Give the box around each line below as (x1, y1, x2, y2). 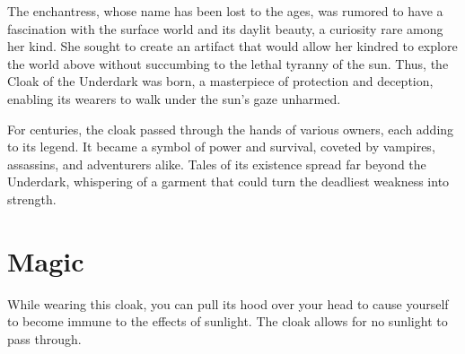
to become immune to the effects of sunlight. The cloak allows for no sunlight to (7, 312, 448, 331)
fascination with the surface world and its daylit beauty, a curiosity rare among (7, 19, 443, 38)
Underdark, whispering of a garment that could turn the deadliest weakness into (7, 172, 450, 191)
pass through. (7, 329, 82, 348)
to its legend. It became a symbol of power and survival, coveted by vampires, (7, 137, 435, 156)
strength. (7, 189, 57, 208)
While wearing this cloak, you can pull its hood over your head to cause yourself (7, 294, 449, 313)
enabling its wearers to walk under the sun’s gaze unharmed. (7, 89, 341, 108)
